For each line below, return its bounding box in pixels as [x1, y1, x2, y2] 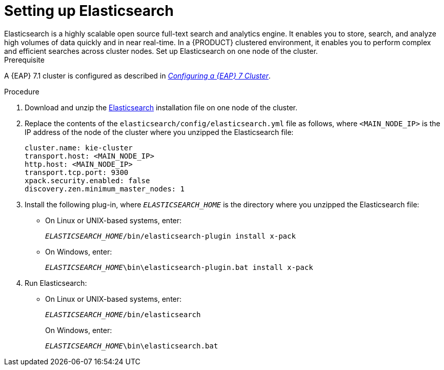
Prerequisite [4, 55, 45, 64]
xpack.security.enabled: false [25, 176, 150, 185]
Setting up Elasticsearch [4, 2, 174, 20]
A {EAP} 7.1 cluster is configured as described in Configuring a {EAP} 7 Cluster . [4, 71, 271, 80]
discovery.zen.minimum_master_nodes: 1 [25, 184, 185, 193]
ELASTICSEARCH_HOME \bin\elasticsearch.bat [45, 341, 218, 350]
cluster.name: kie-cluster [25, 143, 133, 152]
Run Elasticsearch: [25, 278, 87, 287]
